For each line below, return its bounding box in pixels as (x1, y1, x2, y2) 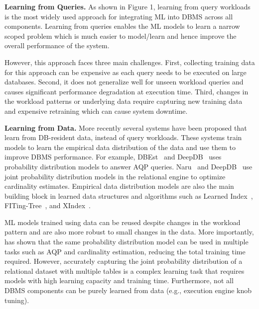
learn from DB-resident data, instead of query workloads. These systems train (4, 132, 242, 143)
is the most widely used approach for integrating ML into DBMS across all (4, 11, 233, 21)
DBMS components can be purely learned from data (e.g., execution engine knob (4, 285, 252, 296)
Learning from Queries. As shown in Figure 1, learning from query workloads (4, 1, 251, 11)
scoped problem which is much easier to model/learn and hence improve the (4, 30, 237, 41)
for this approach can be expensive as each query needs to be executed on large (4, 67, 247, 77)
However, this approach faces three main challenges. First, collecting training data (4, 57, 255, 67)
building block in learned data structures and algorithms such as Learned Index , (4, 190, 253, 201)
